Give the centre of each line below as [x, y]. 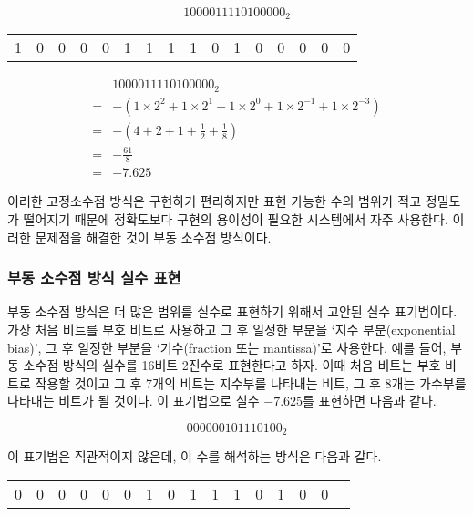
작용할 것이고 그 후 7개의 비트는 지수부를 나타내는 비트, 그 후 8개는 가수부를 [251, 382]
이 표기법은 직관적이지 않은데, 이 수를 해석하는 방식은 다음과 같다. [195, 456]
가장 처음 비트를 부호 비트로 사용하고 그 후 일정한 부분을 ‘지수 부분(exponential [231, 329]
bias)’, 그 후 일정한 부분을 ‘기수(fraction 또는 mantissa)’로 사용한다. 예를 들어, [227, 347]
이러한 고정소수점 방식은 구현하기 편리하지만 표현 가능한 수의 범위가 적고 [215, 201]
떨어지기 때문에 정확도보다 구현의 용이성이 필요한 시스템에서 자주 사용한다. [236, 219]
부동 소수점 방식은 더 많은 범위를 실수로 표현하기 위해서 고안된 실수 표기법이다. [232, 311]
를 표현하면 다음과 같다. [370, 401]
